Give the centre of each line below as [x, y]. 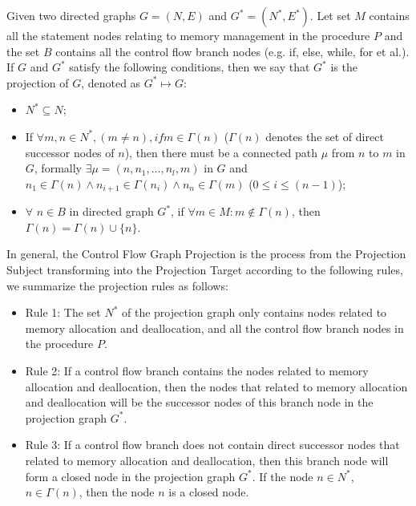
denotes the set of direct [325, 136]
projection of [38, 82]
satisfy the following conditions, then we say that [190, 67]
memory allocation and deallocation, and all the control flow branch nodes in [214, 328]
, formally [58, 168]
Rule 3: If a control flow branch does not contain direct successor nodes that [212, 445]
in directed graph [111, 211]
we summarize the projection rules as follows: [117, 285]
